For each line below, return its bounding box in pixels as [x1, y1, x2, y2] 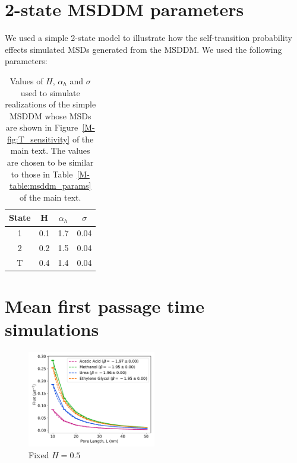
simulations [5, 317, 99, 341]
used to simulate [20, 86, 80, 99]
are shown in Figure [5, 121, 78, 134]
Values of [10, 74, 43, 87]
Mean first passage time [5, 294, 204, 318]
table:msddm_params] [9, 179, 91, 192]
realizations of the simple [5, 98, 96, 110]
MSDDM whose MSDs [9, 109, 91, 122]
